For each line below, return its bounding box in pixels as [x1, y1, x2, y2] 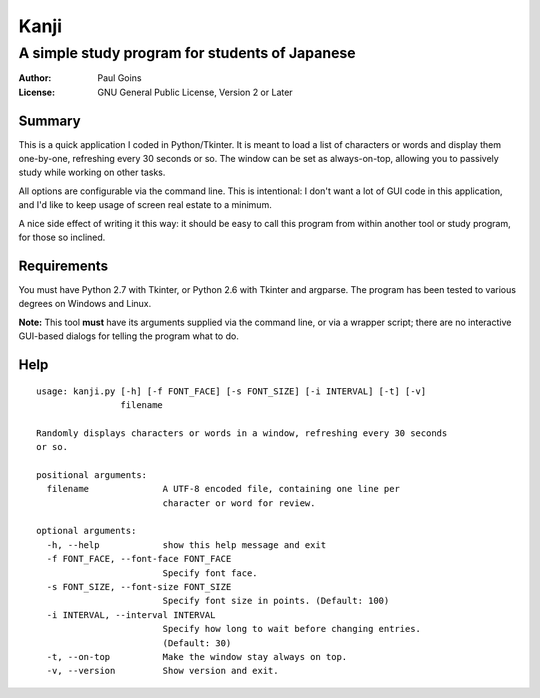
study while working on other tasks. [18, 166, 166, 179]
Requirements [18, 257, 109, 274]
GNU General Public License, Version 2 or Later [97, 86, 294, 98]
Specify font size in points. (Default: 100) [162, 595, 390, 607]
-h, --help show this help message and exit [46, 539, 327, 550]
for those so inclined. [18, 231, 106, 244]
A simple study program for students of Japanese [18, 44, 356, 62]
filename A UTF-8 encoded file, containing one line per [46, 483, 400, 495]
